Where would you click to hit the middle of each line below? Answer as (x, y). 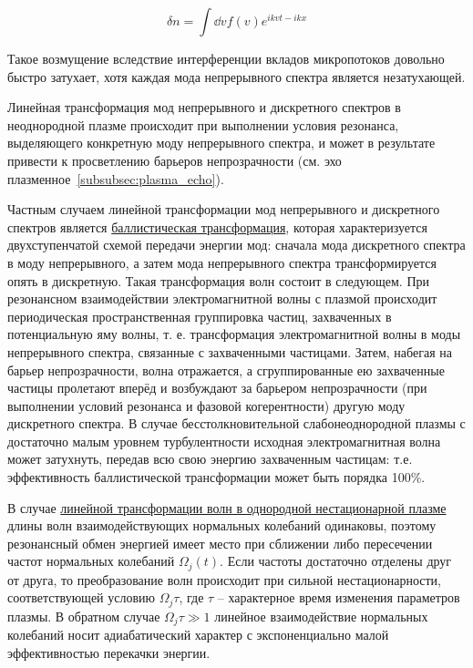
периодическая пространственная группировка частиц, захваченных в (200, 316)
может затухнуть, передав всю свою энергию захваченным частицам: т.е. (210, 459)
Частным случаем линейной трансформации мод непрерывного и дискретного (224, 209)
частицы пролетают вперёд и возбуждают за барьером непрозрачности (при (217, 388)
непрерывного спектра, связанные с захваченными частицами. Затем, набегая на (230, 351)
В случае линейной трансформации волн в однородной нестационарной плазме (227, 507)
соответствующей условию (82, 597)
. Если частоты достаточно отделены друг (336, 561)
